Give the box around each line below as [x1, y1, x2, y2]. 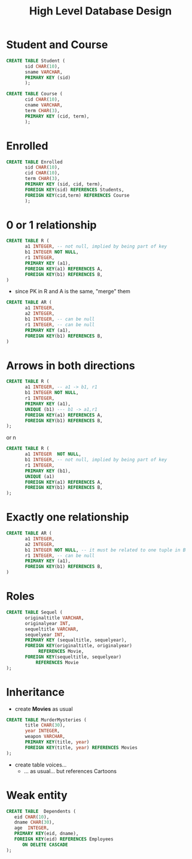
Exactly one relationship [6, 510, 129, 524]
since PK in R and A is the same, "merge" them [14, 288, 130, 295]
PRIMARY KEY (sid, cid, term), [25, 181, 103, 187]
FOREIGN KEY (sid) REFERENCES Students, [25, 187, 124, 193]
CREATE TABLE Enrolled [6, 159, 63, 165]
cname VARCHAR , [25, 102, 63, 109]
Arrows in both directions [6, 359, 136, 373]
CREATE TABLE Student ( [6, 58, 66, 64]
